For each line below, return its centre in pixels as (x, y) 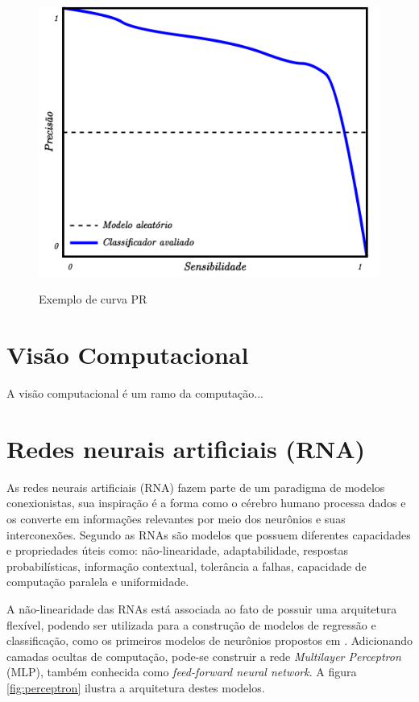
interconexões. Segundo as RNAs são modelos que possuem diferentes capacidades (209, 534)
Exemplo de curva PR (93, 299)
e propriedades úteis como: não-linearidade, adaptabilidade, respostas (178, 550)
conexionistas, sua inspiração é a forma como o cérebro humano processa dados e (206, 503)
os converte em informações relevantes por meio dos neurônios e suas (176, 518)
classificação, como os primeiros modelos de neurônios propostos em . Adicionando (209, 640)
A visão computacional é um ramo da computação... (135, 393)
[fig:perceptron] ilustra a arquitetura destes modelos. (136, 687)
